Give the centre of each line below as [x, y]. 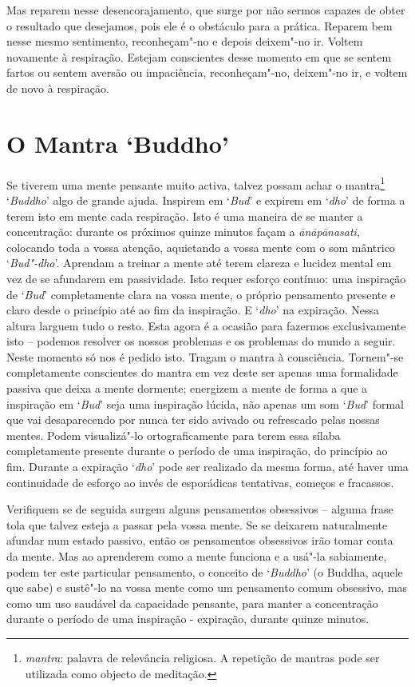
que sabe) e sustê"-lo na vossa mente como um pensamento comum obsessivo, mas [207, 587]
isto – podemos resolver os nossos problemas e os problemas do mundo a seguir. [201, 341]
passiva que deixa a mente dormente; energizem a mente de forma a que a [187, 388]
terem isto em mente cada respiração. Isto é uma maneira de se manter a [185, 216]
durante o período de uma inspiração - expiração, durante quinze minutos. [188, 619]
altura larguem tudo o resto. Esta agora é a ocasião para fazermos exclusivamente [206, 325]
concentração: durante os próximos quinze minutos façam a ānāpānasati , [183, 232]
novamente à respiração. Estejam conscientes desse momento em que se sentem [199, 56]
